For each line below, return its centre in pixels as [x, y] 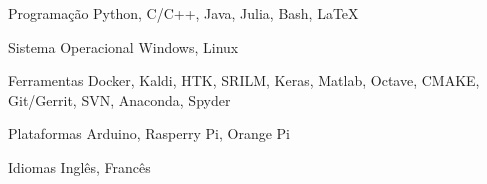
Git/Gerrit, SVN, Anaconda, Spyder [119, 99]
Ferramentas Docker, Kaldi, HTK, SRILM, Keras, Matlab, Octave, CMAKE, [244, 80]
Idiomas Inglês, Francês [79, 166]
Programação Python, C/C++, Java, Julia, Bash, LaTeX [183, 13]
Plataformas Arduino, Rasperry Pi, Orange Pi [149, 133]
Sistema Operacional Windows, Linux [123, 46]
